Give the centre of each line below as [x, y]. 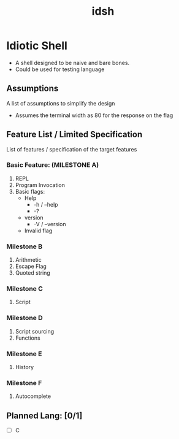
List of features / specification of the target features [72, 149]
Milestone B [25, 246]
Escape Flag [31, 266]
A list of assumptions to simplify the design [61, 103]
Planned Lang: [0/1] [44, 415]
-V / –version [50, 224]
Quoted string [32, 273]
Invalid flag [38, 231]
